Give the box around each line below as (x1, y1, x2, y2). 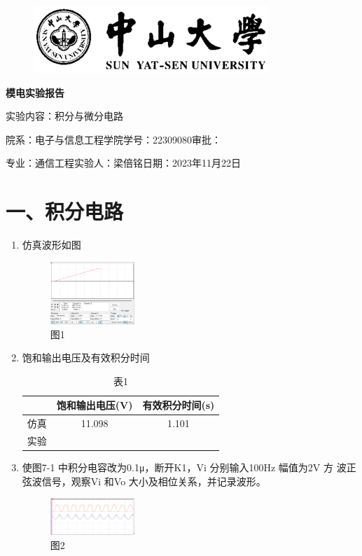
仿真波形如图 (22, 237, 81, 252)
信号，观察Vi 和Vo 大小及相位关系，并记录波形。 (41, 473, 266, 488)
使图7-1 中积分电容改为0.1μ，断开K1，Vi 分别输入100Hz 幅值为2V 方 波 (22, 460, 347, 475)
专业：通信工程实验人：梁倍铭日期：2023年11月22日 (6, 155, 241, 170)
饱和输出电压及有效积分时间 (22, 350, 150, 365)
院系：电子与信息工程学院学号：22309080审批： (6, 132, 221, 146)
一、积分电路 (6, 197, 124, 225)
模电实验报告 (6, 85, 64, 99)
